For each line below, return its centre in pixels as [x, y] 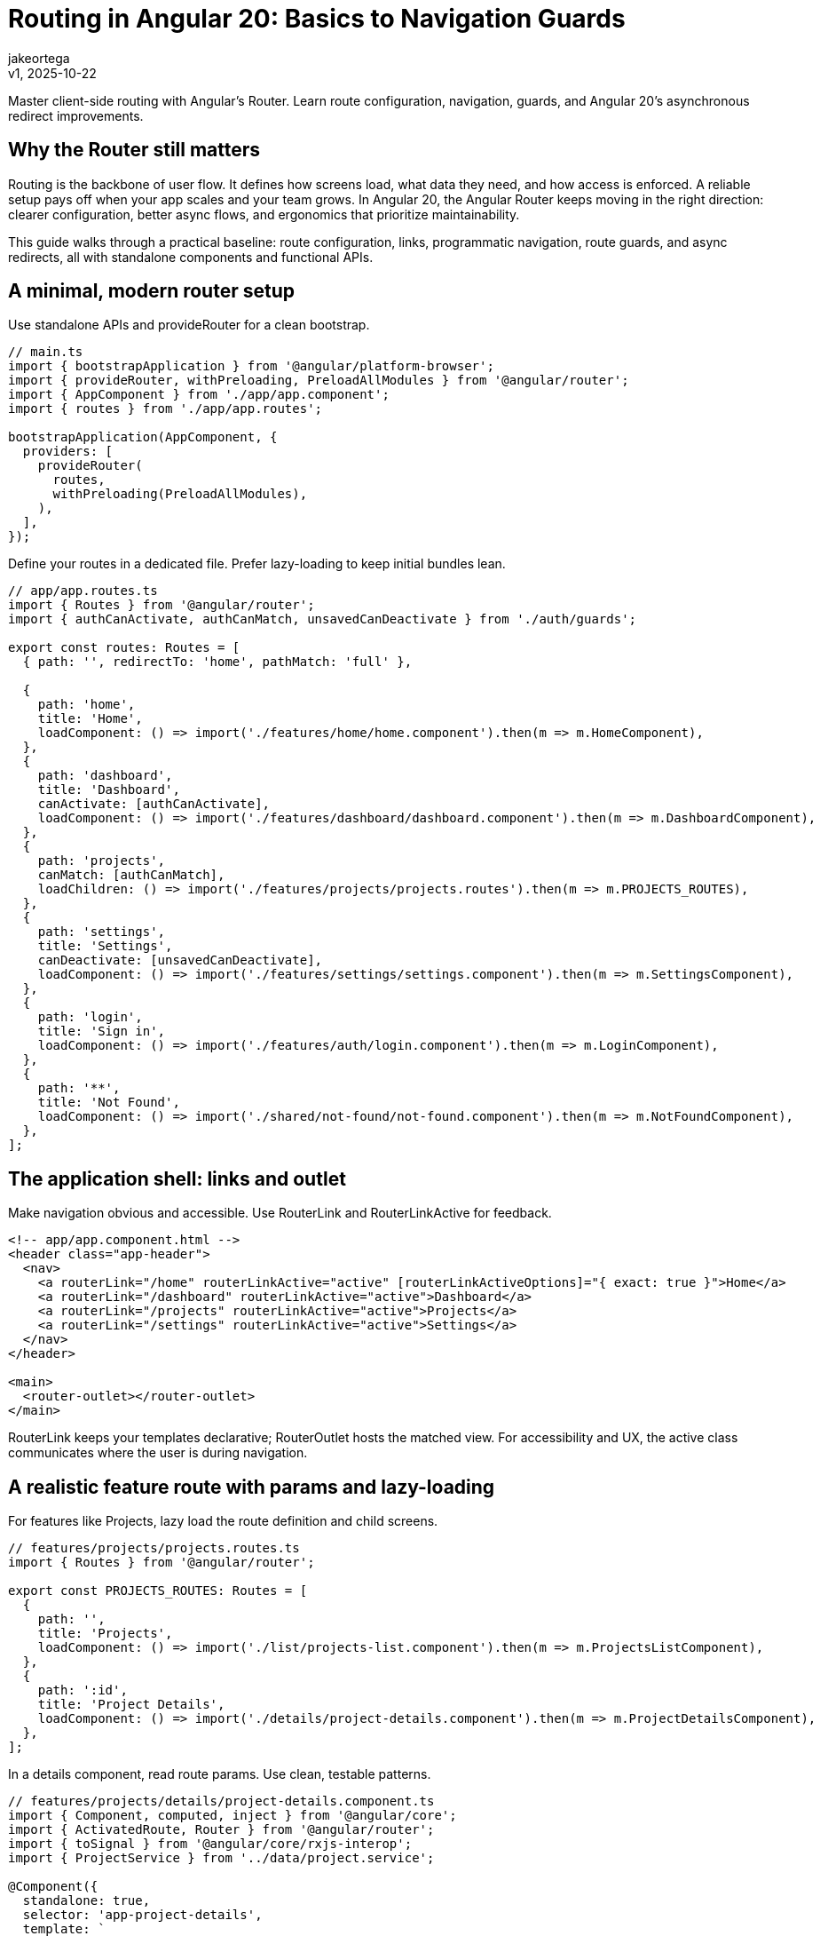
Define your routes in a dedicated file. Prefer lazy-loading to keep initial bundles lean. [257, 564]
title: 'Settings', [105, 946]
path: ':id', [83, 1690]
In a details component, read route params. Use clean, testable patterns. [220, 1774]
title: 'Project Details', [131, 1705]
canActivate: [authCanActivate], [154, 804]
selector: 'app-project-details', [142, 1915]
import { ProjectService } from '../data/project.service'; [221, 1858]
